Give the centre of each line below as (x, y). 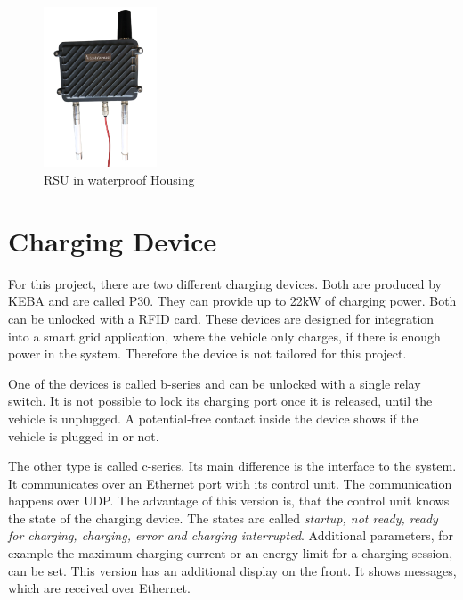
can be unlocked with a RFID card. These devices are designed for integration (221, 318)
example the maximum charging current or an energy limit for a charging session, (231, 553)
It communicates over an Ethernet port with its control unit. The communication (230, 483)
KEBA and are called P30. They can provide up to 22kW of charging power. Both (232, 301)
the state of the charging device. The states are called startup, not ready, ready (223, 518)
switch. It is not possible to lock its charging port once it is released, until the (220, 401)
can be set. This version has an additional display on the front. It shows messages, (232, 570)
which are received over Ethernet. (99, 588)
